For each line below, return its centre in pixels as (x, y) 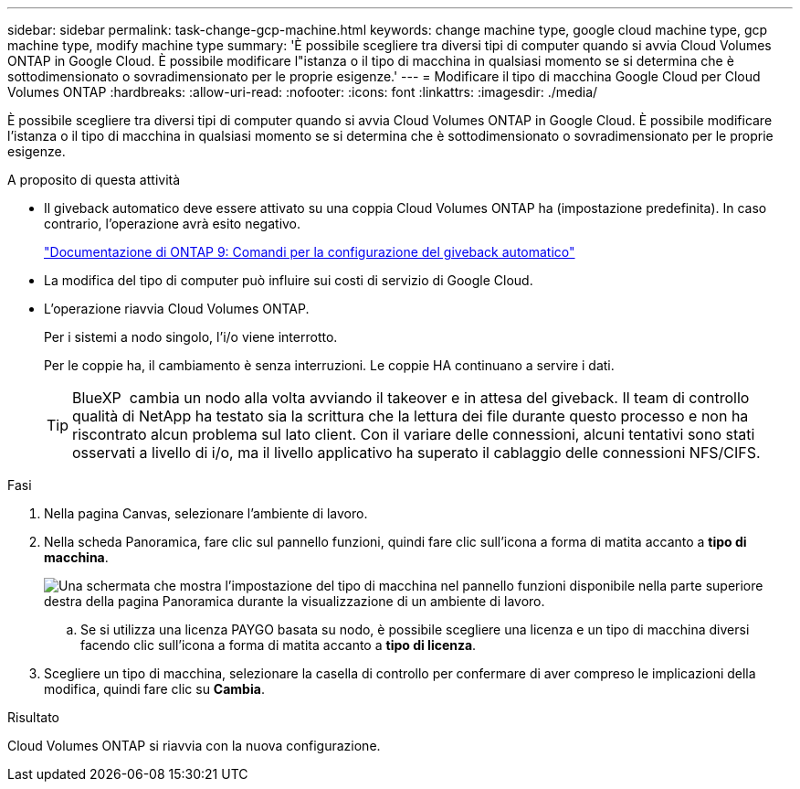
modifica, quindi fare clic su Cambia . (154, 689)
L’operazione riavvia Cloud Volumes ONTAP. (177, 309)
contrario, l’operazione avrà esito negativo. (173, 224)
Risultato (34, 717)
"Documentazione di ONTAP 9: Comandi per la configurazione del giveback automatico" (310, 252)
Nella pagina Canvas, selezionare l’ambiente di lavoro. (206, 513)
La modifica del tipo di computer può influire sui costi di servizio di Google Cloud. (289, 280)
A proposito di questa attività (94, 180)
